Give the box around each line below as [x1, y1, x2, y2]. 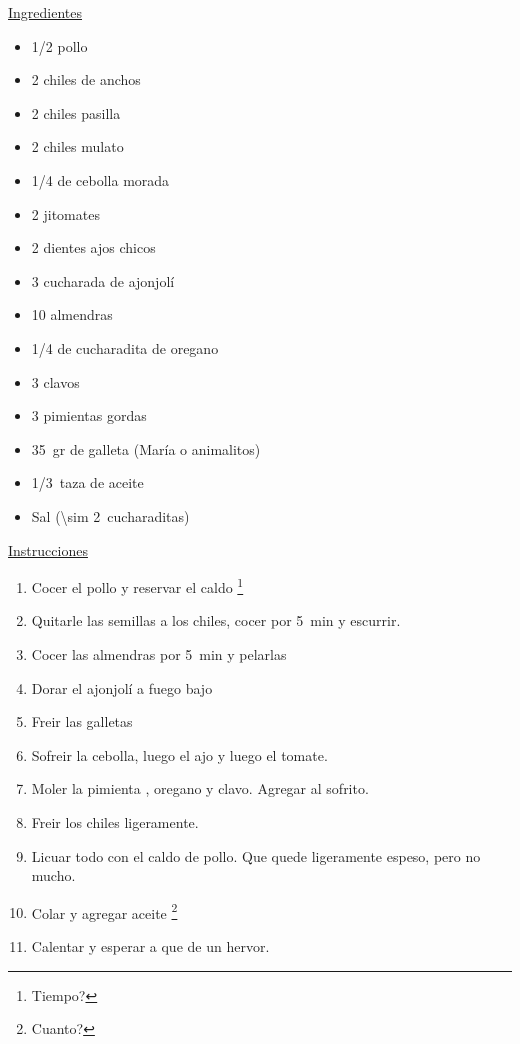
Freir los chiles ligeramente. [31, 811, 199, 832]
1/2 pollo [31, 35, 88, 56]
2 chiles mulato [31, 136, 124, 157]
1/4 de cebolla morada [31, 169, 170, 190]
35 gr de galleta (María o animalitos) [31, 438, 261, 459]
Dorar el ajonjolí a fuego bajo [31, 677, 213, 698]
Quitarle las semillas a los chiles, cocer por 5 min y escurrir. [31, 610, 401, 631]
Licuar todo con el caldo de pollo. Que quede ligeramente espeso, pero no [31, 845, 481, 866]
